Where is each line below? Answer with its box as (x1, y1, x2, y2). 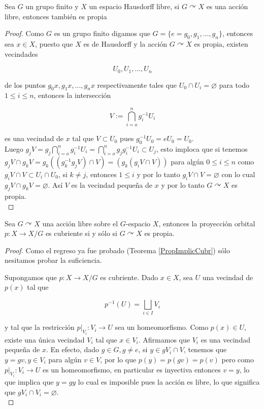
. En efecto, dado (46, 344, 99, 355)
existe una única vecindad (5, 334, 85, 345)
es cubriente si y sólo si (45, 228, 117, 238)
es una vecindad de (5, 133, 63, 144)
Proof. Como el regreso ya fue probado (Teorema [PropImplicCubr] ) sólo (5, 245, 230, 255)
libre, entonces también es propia (5, 11, 107, 21)
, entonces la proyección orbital (158, 218, 255, 228)
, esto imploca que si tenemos (156, 143, 248, 154)
